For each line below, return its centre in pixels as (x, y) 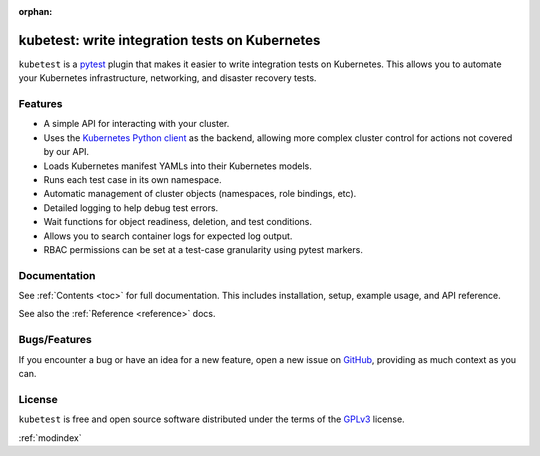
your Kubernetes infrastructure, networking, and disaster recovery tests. (167, 78)
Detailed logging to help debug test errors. (131, 207)
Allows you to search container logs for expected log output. (168, 236)
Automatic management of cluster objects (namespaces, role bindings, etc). (200, 194)
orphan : (35, 11)
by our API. (66, 152)
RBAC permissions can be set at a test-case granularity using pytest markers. (203, 249)
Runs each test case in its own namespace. (132, 179)
